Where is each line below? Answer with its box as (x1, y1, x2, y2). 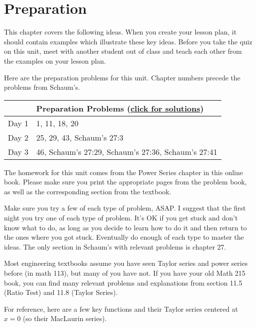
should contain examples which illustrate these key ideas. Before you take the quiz (4, 36, 253, 46)
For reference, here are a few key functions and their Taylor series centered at (4, 303, 238, 314)
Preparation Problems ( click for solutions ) (36, 102, 204, 114)
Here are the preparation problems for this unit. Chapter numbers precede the (4, 72, 241, 82)
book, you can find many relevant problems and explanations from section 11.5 (4, 277, 242, 288)
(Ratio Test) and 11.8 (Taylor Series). (4, 287, 118, 297)
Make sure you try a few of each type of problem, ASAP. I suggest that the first (4, 203, 246, 213)
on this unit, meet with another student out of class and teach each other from (4, 46, 242, 56)
